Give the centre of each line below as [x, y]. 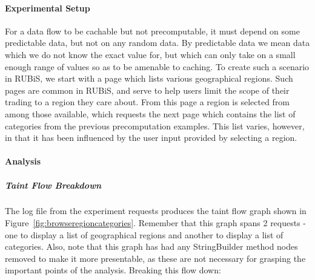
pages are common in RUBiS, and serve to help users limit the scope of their [147, 90]
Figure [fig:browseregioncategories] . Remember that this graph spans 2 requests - [156, 223]
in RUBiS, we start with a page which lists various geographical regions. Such [149, 78]
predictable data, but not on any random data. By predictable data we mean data [157, 43]
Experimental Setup [48, 8]
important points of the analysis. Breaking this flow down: [113, 270]
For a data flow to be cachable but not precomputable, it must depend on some [152, 31]
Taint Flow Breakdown [53, 185]
